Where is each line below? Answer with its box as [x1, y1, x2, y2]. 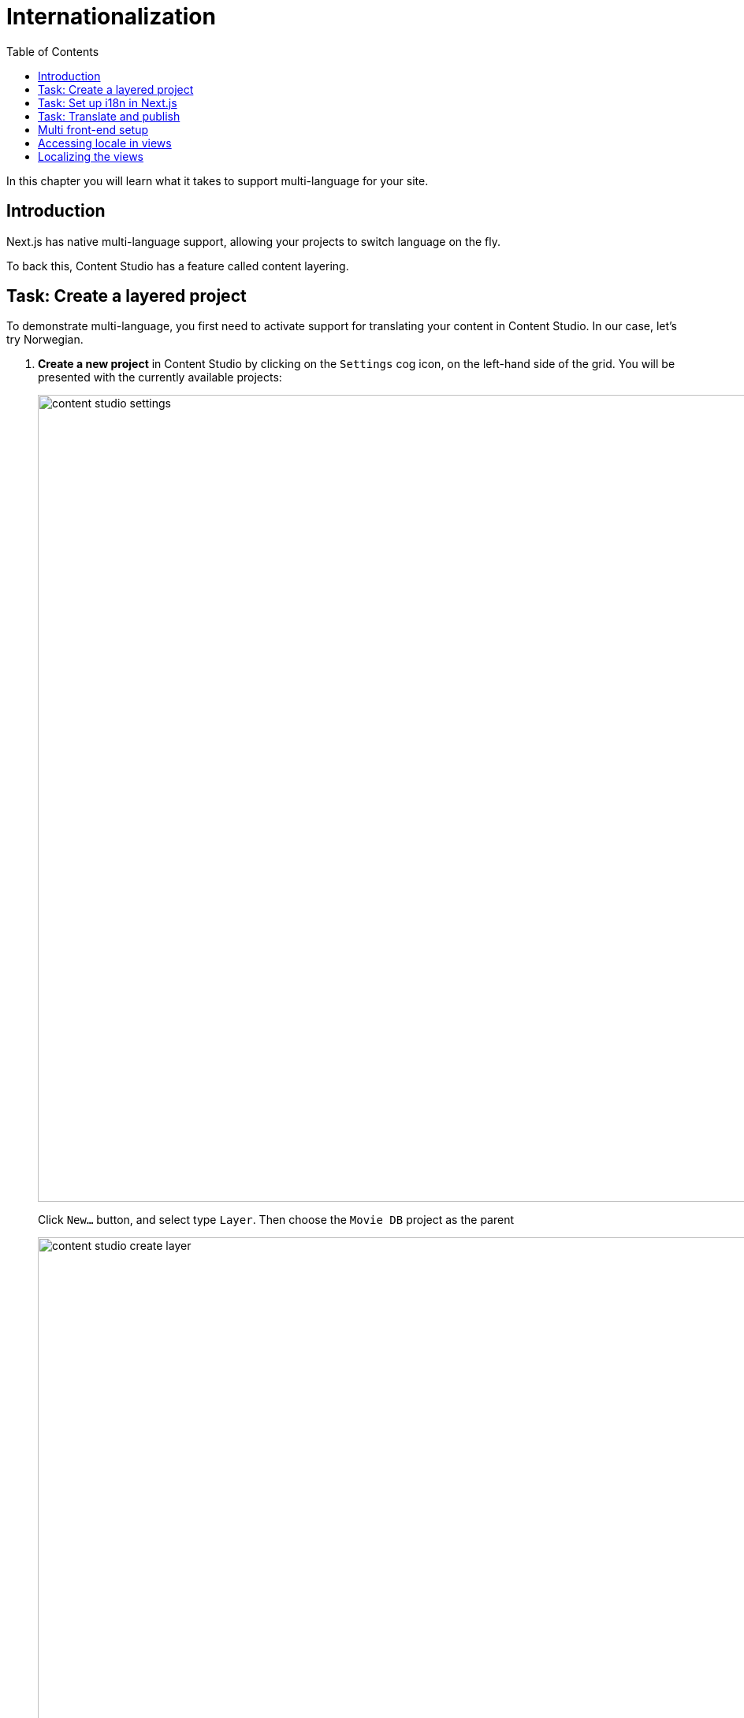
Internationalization [6, 3, 216, 30]
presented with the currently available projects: [38, 370, 282, 385]
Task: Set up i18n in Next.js [38, 95, 177, 110]
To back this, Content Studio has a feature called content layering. [6, 258, 349, 273]
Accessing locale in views [38, 136, 172, 150]
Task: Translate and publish [38, 109, 180, 123]
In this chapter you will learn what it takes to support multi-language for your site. [6, 173, 429, 188]
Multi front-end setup [38, 122, 148, 136]
